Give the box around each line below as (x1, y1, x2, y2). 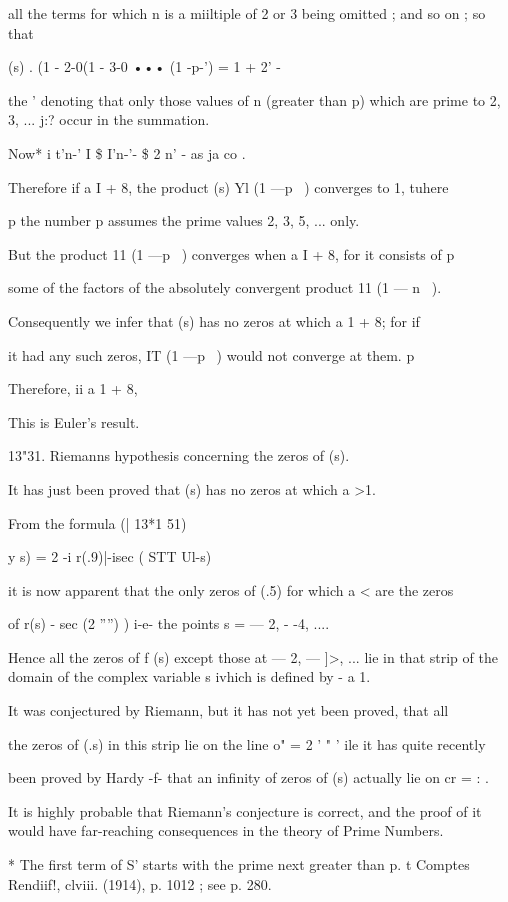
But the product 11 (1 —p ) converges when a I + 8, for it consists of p (8, 243, 455, 264)
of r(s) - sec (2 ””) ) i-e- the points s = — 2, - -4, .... (8, 613, 330, 634)
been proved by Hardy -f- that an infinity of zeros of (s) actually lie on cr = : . (8, 767, 489, 788)
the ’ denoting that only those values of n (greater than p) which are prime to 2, (8, 89, 501, 110)
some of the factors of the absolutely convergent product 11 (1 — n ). (8, 277, 442, 298)
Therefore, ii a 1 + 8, (8, 378, 138, 399)
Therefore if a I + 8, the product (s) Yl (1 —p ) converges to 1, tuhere (8, 176, 449, 197)
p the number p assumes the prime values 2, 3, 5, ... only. (8, 210, 360, 231)
